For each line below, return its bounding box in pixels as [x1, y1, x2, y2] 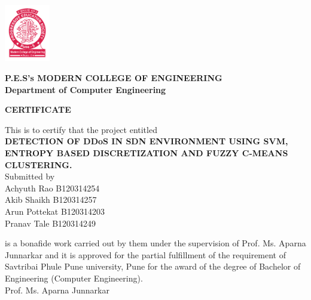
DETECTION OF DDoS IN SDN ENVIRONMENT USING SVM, [5, 135, 288, 147]
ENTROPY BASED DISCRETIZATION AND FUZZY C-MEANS [5, 147, 288, 159]
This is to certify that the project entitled [5, 123, 157, 135]
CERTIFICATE [5, 103, 71, 116]
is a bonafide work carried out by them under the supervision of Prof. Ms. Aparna [5, 237, 306, 249]
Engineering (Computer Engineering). [5, 271, 143, 284]
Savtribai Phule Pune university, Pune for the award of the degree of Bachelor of [5, 260, 301, 273]
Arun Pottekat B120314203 [5, 205, 105, 218]
